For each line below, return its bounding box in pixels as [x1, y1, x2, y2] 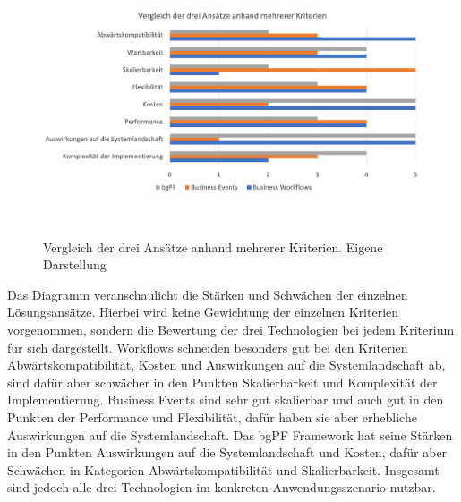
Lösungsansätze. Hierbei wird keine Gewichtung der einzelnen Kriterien [7, 302, 399, 321]
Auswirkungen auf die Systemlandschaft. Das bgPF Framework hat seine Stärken [7, 425, 453, 444]
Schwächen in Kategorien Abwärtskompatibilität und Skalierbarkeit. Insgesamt [7, 460, 440, 479]
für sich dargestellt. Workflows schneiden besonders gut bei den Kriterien [7, 337, 408, 356]
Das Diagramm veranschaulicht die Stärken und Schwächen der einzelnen [7, 285, 408, 303]
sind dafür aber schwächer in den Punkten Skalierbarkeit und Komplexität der [7, 372, 438, 391]
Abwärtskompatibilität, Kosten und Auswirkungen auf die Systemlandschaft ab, [7, 355, 446, 374]
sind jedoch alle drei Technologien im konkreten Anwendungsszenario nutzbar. [7, 478, 436, 497]
